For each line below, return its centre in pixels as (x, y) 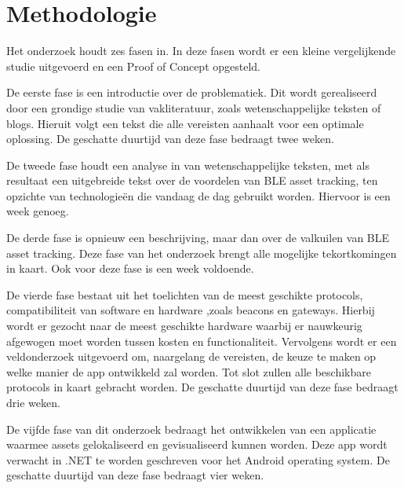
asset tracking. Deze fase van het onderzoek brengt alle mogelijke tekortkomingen (202, 253)
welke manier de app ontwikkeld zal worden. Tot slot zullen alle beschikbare (189, 371)
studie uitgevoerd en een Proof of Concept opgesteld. (133, 66)
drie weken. (33, 402)
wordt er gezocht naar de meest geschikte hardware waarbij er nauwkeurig (184, 326)
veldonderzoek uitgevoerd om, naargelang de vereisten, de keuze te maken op (191, 356)
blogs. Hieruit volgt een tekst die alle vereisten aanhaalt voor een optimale (185, 123)
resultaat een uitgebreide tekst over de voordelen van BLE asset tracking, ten (192, 180)
